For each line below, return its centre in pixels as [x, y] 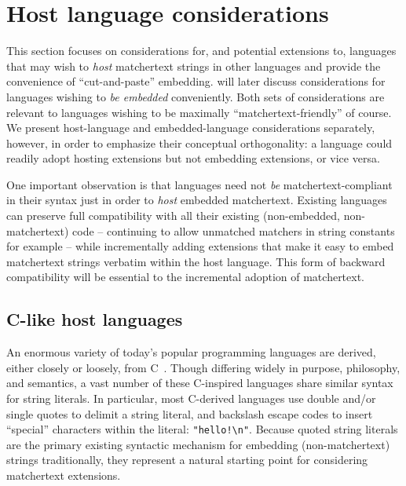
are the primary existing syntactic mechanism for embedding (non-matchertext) [198, 444]
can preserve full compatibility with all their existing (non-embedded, [173, 216]
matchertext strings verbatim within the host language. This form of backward [196, 261]
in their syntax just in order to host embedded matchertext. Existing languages [197, 200]
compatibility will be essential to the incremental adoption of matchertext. [186, 277]
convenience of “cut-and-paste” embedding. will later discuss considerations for [196, 81]
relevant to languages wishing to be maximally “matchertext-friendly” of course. [199, 112]
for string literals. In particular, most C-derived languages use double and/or [191, 398]
